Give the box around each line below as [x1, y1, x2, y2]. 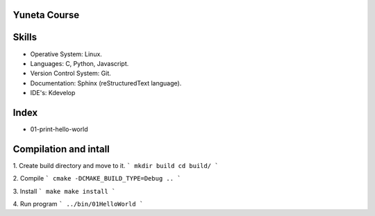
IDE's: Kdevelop [30, 89, 76, 97]
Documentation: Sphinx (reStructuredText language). [30, 78, 182, 87]
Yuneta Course [12, 9, 80, 21]
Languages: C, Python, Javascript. [30, 59, 129, 67]
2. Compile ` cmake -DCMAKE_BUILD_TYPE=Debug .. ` [12, 174, 181, 183]
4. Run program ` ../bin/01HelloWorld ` [12, 200, 144, 208]
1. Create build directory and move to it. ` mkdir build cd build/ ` [12, 161, 219, 169]
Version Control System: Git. [30, 69, 111, 78]
